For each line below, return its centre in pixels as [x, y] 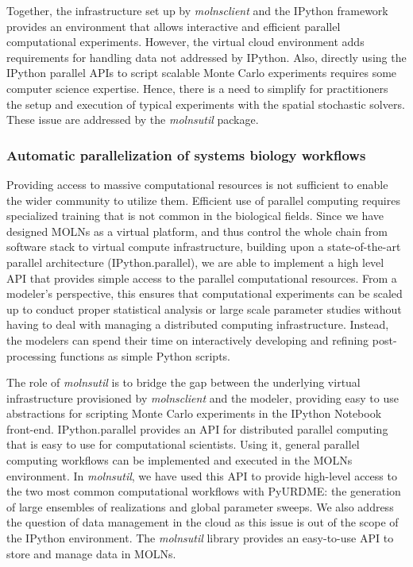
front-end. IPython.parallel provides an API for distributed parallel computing [197, 428]
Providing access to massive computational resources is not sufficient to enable [197, 184]
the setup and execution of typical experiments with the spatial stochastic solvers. [206, 104]
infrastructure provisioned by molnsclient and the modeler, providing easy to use [203, 397]
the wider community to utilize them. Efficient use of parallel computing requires [203, 200]
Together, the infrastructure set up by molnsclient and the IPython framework [197, 10]
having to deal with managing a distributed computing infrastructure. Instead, [198, 324]
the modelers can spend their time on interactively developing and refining [188, 339]
